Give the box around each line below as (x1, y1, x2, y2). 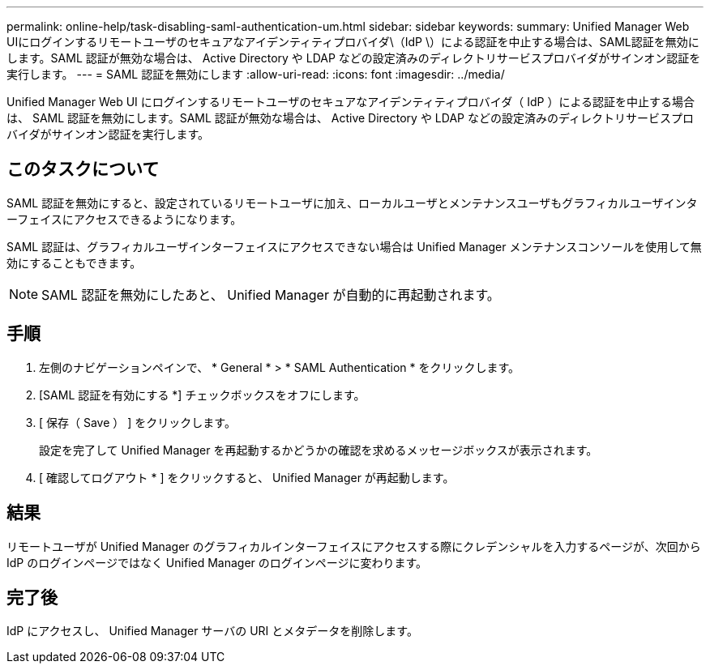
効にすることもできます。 (6, 255, 142, 270)
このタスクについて (6, 159, 160, 180)
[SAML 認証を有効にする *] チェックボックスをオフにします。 (39, 387, 366, 402)
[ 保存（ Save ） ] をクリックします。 (39, 415, 236, 429)
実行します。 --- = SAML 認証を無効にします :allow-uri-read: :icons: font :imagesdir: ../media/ (6, 67, 505, 81)
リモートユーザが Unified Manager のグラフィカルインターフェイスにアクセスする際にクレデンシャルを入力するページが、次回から (6, 539, 701, 553)
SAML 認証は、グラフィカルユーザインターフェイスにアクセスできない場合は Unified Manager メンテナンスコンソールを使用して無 (6, 239, 702, 254)
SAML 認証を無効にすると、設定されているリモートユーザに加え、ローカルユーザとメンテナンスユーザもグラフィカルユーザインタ (6, 195, 698, 210)
